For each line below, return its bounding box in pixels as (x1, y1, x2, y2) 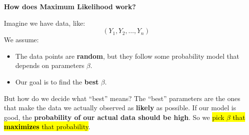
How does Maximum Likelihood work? (4, 1, 136, 11)
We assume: (4, 34, 39, 45)
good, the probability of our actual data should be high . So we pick (4, 112, 225, 122)
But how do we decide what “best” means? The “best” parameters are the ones (4, 93, 240, 103)
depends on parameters (15, 60, 85, 70)
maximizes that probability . (4, 121, 90, 132)
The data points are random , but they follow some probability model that (15, 51, 239, 61)
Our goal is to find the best (15, 76, 99, 86)
